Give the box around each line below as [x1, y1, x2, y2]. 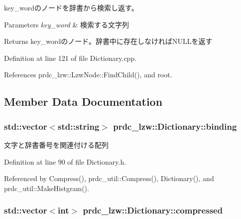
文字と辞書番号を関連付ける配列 [4, 139, 109, 150]
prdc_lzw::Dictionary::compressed [83, 204, 223, 217]
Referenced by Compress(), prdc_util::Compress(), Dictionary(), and [4, 173, 214, 184]
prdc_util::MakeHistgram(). [4, 183, 89, 193]
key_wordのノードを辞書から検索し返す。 [4, 2, 138, 12]
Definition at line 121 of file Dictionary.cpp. [4, 52, 137, 63]
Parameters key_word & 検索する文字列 [4, 19, 129, 29]
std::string [58, 120, 100, 132]
